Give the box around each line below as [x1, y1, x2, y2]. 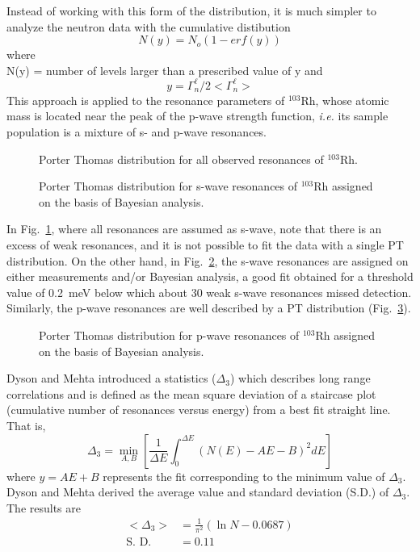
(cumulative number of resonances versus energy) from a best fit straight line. [6, 401, 391, 418]
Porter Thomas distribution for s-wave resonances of [39, 178, 298, 194]
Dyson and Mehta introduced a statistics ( [6, 370, 216, 387]
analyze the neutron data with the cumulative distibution [6, 18, 291, 35]
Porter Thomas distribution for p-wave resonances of [39, 327, 300, 343]
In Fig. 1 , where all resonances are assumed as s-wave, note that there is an [6, 220, 382, 237]
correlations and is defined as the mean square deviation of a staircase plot [6, 385, 376, 402]
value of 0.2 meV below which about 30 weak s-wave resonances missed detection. [6, 283, 412, 300]
